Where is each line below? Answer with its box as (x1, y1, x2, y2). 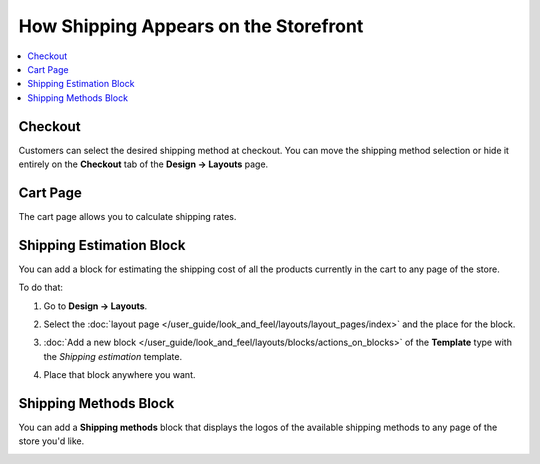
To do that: (18, 281, 64, 294)
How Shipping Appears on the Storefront (18, 15, 364, 37)
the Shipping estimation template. (43, 350, 183, 362)
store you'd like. (18, 435, 85, 447)
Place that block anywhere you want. (43, 369, 196, 381)
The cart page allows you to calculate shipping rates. (18, 210, 237, 222)
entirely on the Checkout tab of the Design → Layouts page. (18, 158, 269, 170)
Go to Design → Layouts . (43, 300, 148, 312)
